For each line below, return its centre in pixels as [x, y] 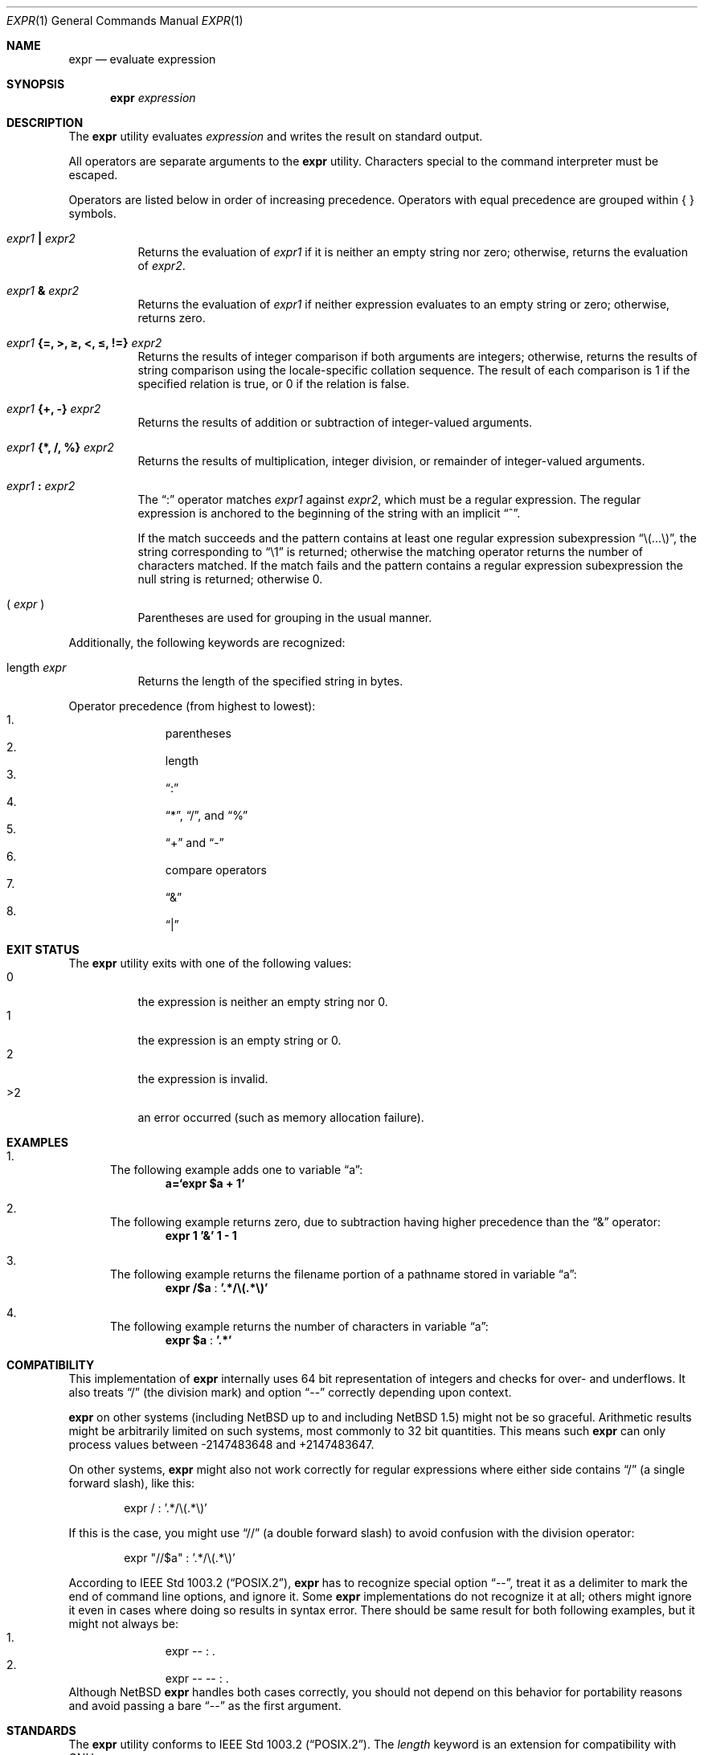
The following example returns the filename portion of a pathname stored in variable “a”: [344, 1274]
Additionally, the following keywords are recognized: [207, 642]
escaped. [93, 175]
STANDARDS [41, 1730]
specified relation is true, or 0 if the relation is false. [274, 384]
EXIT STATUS [43, 949]
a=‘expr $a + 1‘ [205, 1183]
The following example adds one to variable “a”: [237, 1170]
